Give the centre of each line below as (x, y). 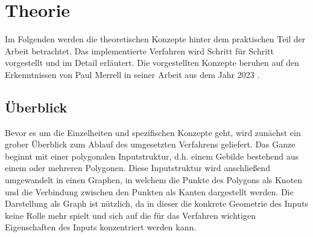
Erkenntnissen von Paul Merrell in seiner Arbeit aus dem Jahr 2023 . (132, 74)
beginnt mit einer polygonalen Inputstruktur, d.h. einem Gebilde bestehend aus (152, 156)
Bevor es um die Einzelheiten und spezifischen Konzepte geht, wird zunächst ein (153, 132)
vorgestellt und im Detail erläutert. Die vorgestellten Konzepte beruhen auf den (152, 63)
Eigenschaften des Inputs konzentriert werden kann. (101, 227)
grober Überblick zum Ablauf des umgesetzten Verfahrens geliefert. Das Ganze (150, 144)
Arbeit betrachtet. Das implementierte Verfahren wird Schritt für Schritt (139, 50)
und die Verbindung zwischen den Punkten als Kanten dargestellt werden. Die (149, 191)
